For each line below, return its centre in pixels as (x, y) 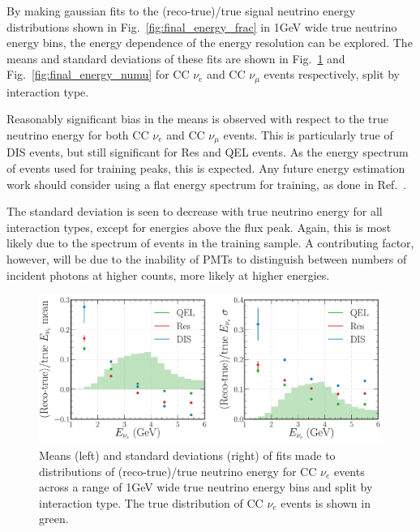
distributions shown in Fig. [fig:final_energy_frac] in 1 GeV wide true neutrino (202, 26)
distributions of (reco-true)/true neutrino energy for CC (178, 471)
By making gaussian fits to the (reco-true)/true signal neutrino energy (181, 11)
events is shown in (326, 502)
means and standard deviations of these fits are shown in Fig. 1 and (176, 58)
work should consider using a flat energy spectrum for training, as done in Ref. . (207, 184)
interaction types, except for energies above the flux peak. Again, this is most (199, 227)
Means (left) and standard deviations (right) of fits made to (187, 455)
